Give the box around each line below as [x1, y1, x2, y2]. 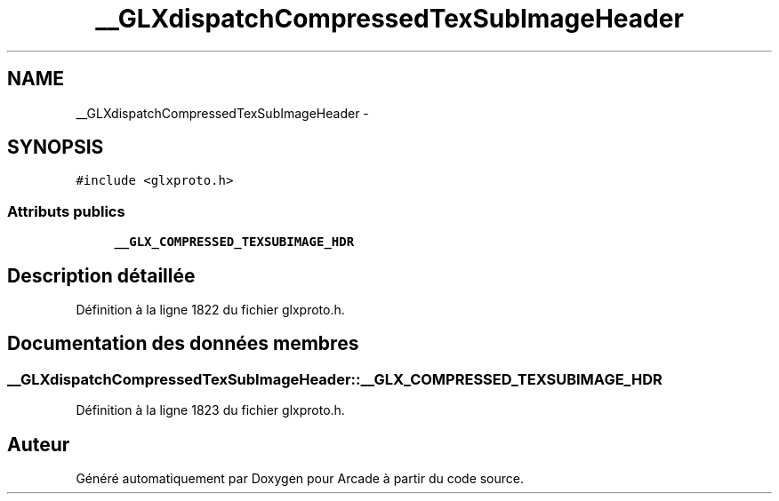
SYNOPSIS [7, 136, 104, 159]
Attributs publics [7, 202, 125, 220]
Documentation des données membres [7, 332, 359, 355]
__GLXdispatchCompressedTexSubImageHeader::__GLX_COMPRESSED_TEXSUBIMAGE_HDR [7, 370, 663, 388]
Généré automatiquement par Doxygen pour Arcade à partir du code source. [76, 471, 525, 487]
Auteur [7, 433, 70, 456]
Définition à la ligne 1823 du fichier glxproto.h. [76, 402, 345, 418]
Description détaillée [7, 264, 196, 287]
